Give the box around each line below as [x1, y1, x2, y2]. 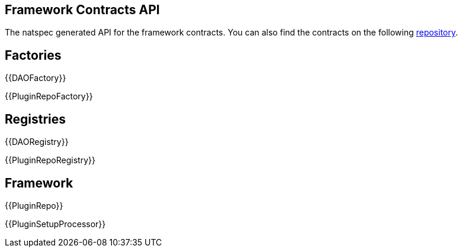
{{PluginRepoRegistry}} [5, 155, 95, 166]
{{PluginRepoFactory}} [5, 91, 93, 102]
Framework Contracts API [5, 2, 160, 17]
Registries [5, 111, 66, 127]
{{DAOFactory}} [5, 73, 66, 83]
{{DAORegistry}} [5, 137, 69, 147]
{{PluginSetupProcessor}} [5, 218, 106, 229]
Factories [5, 47, 62, 63]
